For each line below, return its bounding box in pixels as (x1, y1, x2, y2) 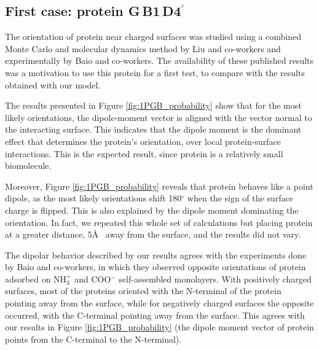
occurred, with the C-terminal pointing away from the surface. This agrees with (5, 308, 305, 321)
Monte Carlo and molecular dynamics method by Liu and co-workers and (5, 42, 281, 55)
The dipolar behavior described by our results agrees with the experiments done (5, 248, 306, 261)
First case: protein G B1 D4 (5, 1, 181, 20)
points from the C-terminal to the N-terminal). (5, 332, 182, 345)
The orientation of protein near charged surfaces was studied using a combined (5, 30, 302, 43)
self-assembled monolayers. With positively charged (119, 272, 312, 285)
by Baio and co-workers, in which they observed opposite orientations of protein (5, 260, 306, 273)
